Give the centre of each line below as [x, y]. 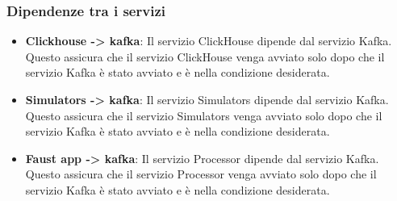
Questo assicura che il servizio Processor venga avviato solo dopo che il [201, 174]
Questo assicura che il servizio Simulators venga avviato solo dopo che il [204, 115]
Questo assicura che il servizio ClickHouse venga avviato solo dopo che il [205, 56]
